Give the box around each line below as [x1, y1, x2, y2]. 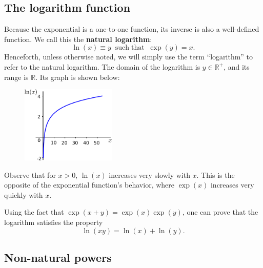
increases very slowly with [109, 169, 190, 180]
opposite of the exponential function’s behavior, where [4, 179, 174, 190]
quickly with [4, 189, 43, 200]
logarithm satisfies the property [4, 217, 103, 228]
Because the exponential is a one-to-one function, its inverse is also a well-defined [4, 24, 259, 34]
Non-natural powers [4, 250, 112, 265]
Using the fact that [4, 207, 64, 217]
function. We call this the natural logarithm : [4, 33, 152, 44]
